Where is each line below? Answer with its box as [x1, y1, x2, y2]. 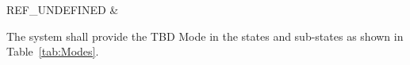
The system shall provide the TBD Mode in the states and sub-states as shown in [6, 27, 404, 44]
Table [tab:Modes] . [6, 43, 99, 60]
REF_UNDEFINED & [6, 2, 119, 17]
